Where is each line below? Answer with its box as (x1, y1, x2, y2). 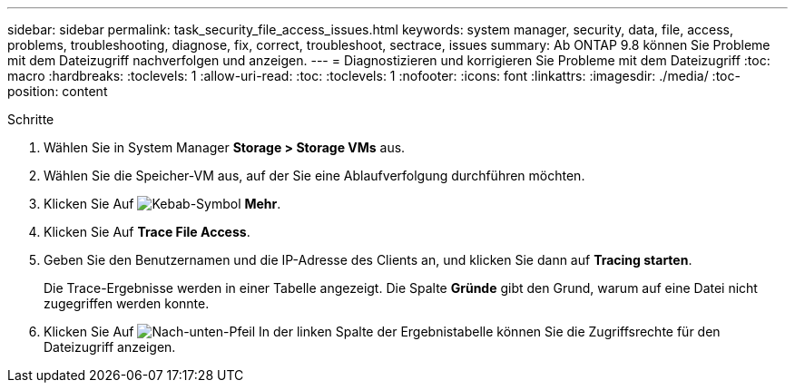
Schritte (7, 112, 54, 127)
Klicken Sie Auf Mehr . (44, 196, 281, 211)
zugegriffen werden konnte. (44, 296, 210, 311)
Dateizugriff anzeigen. (44, 339, 176, 355)
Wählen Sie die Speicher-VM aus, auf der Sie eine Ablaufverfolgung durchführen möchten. (44, 168, 585, 183)
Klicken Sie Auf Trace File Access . (44, 224, 250, 239)
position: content (7, 83, 108, 99)
